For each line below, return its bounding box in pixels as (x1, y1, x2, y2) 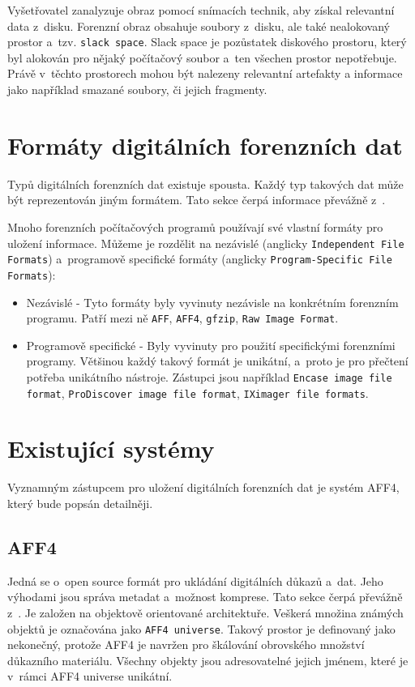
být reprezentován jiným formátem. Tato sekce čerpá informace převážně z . (7, 191, 386, 208)
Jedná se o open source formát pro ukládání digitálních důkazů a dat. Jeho (7, 572, 383, 589)
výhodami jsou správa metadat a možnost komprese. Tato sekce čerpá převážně (7, 588, 403, 605)
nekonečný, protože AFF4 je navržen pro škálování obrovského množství (7, 636, 365, 653)
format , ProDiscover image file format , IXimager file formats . (26, 384, 369, 401)
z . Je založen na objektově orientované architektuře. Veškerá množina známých (7, 604, 404, 621)
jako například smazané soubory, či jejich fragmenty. (7, 81, 267, 98)
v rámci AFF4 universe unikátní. (7, 668, 173, 685)
